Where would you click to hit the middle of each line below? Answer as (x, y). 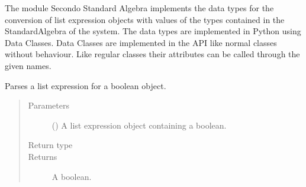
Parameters (49, 105)
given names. (28, 65)
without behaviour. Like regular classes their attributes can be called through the (152, 54)
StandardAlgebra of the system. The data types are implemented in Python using (153, 31)
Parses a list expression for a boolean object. (86, 85)
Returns (43, 156)
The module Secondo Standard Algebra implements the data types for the (139, 8)
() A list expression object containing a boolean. (139, 125)
